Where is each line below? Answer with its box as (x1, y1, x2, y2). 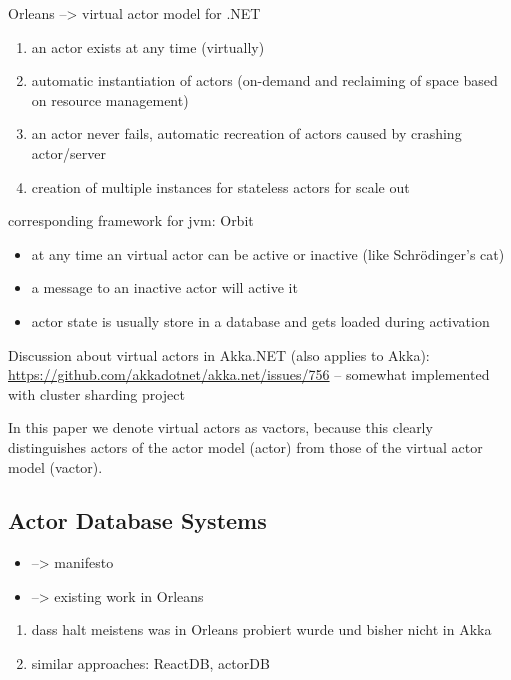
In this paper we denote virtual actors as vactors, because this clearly (8, 417, 433, 438)
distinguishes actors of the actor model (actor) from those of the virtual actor (8, 436, 483, 457)
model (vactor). (8, 456, 103, 477)
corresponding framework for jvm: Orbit (8, 210, 254, 231)
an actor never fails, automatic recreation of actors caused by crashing (31, 123, 462, 144)
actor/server (31, 142, 106, 163)
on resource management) (31, 89, 189, 110)
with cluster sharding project (8, 383, 185, 404)
